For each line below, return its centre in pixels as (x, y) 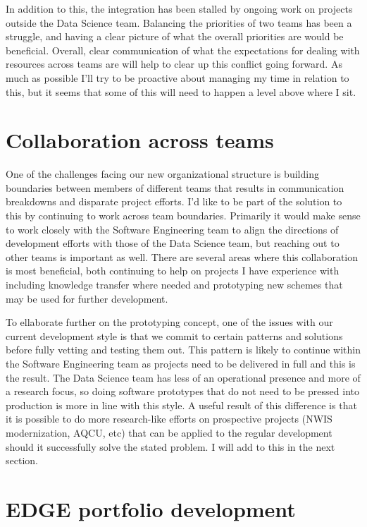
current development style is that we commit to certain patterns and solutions (174, 335)
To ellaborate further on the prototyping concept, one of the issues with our (169, 322)
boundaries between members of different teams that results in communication (175, 187)
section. (22, 460)
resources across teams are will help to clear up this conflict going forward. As (174, 64)
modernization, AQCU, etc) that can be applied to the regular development (169, 432)
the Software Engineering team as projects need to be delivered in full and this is (181, 363)
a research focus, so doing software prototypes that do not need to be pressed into (182, 391)
